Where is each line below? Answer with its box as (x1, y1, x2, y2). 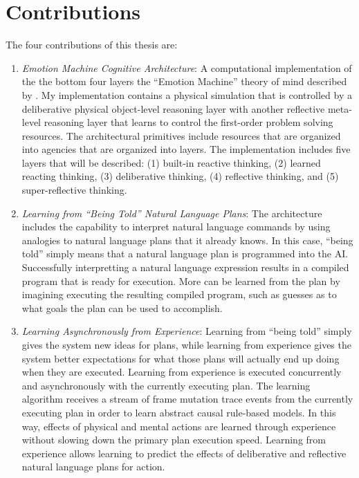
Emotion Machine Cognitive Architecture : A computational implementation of (21, 60, 352, 75)
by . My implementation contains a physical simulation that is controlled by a (21, 87, 352, 102)
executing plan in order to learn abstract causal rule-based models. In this (21, 405, 336, 419)
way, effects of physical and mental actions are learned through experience (21, 419, 336, 433)
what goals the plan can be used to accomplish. (21, 300, 223, 315)
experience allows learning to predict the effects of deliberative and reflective (21, 445, 347, 460)
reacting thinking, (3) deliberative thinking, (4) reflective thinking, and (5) (21, 169, 339, 183)
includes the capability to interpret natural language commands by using (21, 219, 331, 234)
